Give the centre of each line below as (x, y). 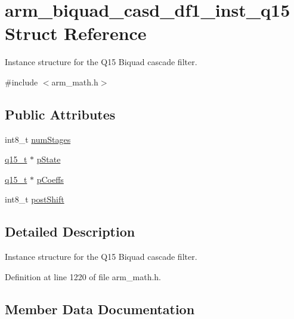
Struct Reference (76, 33)
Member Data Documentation (100, 309)
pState (49, 159)
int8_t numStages (38, 139)
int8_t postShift (35, 199)
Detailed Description (70, 231)
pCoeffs (50, 179)
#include (21, 82)
